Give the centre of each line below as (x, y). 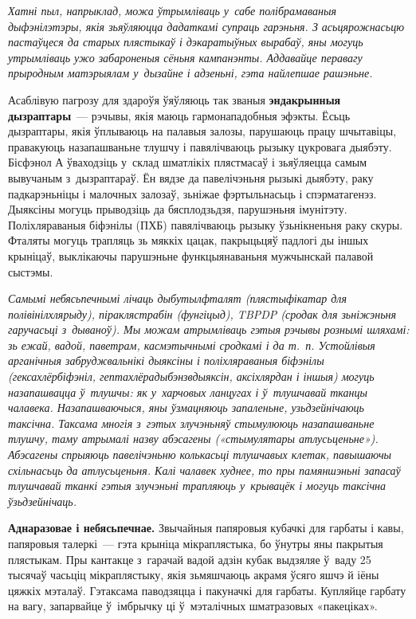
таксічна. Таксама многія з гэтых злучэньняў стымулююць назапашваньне (191, 423)
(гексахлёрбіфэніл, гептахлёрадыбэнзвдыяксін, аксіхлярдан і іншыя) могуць (191, 376)
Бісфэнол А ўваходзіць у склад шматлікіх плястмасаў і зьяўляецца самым (188, 162)
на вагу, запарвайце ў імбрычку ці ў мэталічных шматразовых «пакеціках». (193, 606)
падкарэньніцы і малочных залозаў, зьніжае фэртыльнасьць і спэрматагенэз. (192, 193)
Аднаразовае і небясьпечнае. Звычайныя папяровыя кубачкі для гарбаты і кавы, (206, 528)
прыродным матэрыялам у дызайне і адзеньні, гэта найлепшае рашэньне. (190, 73)
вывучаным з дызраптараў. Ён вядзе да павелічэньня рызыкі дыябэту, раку (191, 177)
